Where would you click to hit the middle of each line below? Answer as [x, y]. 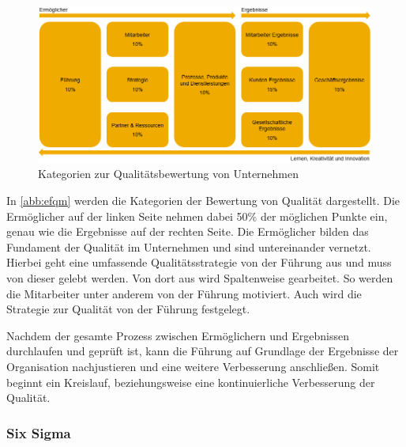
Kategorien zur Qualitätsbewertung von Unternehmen [169, 174]
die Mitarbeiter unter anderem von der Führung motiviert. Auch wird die [184, 293]
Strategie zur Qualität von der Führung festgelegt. [128, 309]
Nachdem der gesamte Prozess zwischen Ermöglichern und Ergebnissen [178, 335]
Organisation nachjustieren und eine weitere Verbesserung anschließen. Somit [193, 366]
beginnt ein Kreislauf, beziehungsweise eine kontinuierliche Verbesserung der [191, 382]
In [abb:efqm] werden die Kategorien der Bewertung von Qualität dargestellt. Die [203, 201]
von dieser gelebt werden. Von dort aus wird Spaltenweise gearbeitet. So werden [200, 277]
